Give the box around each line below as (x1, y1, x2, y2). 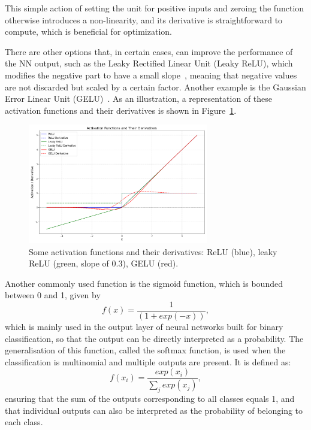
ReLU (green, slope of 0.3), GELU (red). (29, 257, 179, 269)
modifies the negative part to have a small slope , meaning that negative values (5, 68, 297, 81)
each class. (5, 416, 43, 428)
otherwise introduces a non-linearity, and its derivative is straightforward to (5, 13, 283, 26)
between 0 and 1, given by (5, 289, 101, 301)
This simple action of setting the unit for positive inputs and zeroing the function (5, 2, 304, 14)
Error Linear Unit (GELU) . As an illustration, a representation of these (5, 92, 273, 105)
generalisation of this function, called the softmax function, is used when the (5, 344, 286, 356)
